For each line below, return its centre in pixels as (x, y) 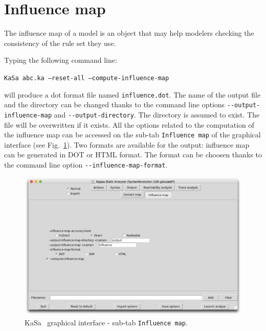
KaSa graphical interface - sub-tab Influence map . (106, 323)
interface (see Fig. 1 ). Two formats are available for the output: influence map (127, 144)
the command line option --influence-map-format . (86, 164)
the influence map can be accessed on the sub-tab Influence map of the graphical (132, 135)
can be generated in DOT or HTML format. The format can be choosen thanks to (133, 155)
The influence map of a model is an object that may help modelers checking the (129, 33)
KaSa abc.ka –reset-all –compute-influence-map (87, 78)
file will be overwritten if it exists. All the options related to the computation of (129, 124)
